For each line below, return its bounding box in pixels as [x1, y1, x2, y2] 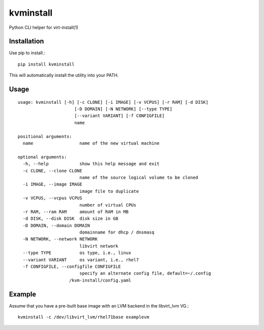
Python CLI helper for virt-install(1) [9, 24, 79, 30]
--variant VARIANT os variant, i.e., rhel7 [22, 257, 139, 262]
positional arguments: [18, 134, 72, 139]
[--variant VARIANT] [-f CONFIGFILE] [74, 113, 165, 118]
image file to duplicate [79, 189, 139, 194]
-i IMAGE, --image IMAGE [22, 182, 83, 187]
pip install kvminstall [18, 61, 75, 67]
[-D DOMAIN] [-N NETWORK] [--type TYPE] [74, 106, 173, 112]
